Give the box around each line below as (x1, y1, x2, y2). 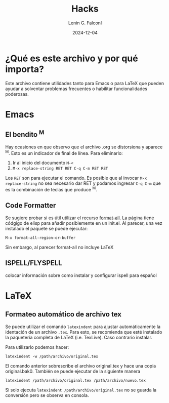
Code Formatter (5, 201, 56, 210)
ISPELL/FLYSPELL (5, 259, 62, 267)
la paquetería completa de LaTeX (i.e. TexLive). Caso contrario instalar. (5, 334, 153, 340)
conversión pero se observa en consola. (5, 392, 90, 398)
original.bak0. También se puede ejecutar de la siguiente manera (5, 368, 141, 374)
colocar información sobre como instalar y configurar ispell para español (5, 272, 157, 278)
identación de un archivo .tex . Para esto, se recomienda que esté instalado (5, 329, 162, 335)
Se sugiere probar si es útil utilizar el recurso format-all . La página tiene (5, 215, 154, 221)
